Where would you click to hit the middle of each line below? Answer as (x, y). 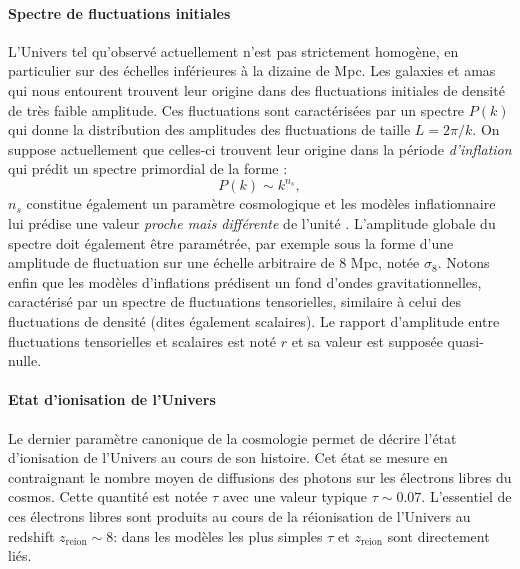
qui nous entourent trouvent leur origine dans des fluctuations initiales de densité (256, 89)
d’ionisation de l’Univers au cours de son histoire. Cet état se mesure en (228, 457)
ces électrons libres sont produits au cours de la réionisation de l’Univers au (239, 515)
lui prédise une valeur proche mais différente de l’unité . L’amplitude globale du (252, 223)
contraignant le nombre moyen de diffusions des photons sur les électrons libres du (260, 476)
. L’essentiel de (466, 496)
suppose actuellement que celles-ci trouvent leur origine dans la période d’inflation (260, 148)
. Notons (463, 262)
